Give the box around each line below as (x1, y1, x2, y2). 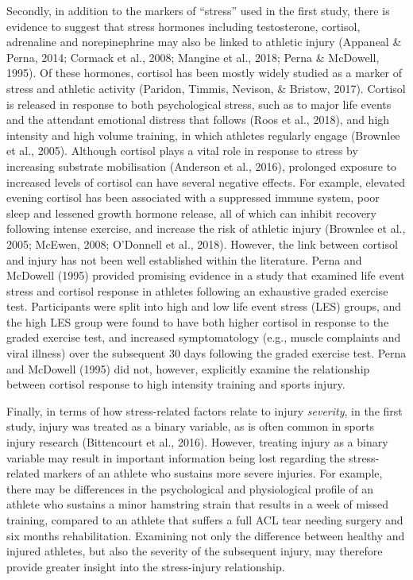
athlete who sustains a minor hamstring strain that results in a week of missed (6, 496, 389, 512)
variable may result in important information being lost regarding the (6, 449, 345, 466)
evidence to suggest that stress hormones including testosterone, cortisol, (6, 17, 361, 34)
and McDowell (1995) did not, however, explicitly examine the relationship (6, 360, 370, 377)
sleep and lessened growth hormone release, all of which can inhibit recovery (6, 204, 376, 221)
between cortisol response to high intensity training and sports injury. (6, 376, 345, 392)
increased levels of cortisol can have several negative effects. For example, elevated (6, 173, 405, 190)
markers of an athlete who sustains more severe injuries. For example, (43, 465, 383, 481)
